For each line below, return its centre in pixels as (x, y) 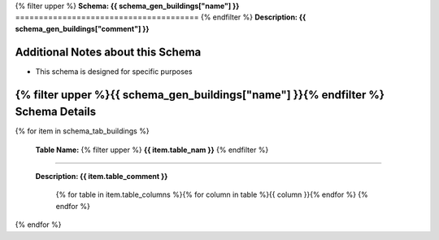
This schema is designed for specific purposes (114, 71)
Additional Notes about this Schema (108, 52)
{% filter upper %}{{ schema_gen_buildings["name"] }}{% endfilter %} (200, 95)
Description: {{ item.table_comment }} (102, 176)
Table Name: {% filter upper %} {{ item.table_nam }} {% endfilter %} (152, 150)
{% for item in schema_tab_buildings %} (82, 131)
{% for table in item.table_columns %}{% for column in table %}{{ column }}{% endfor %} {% (212, 194)
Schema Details (56, 112)
